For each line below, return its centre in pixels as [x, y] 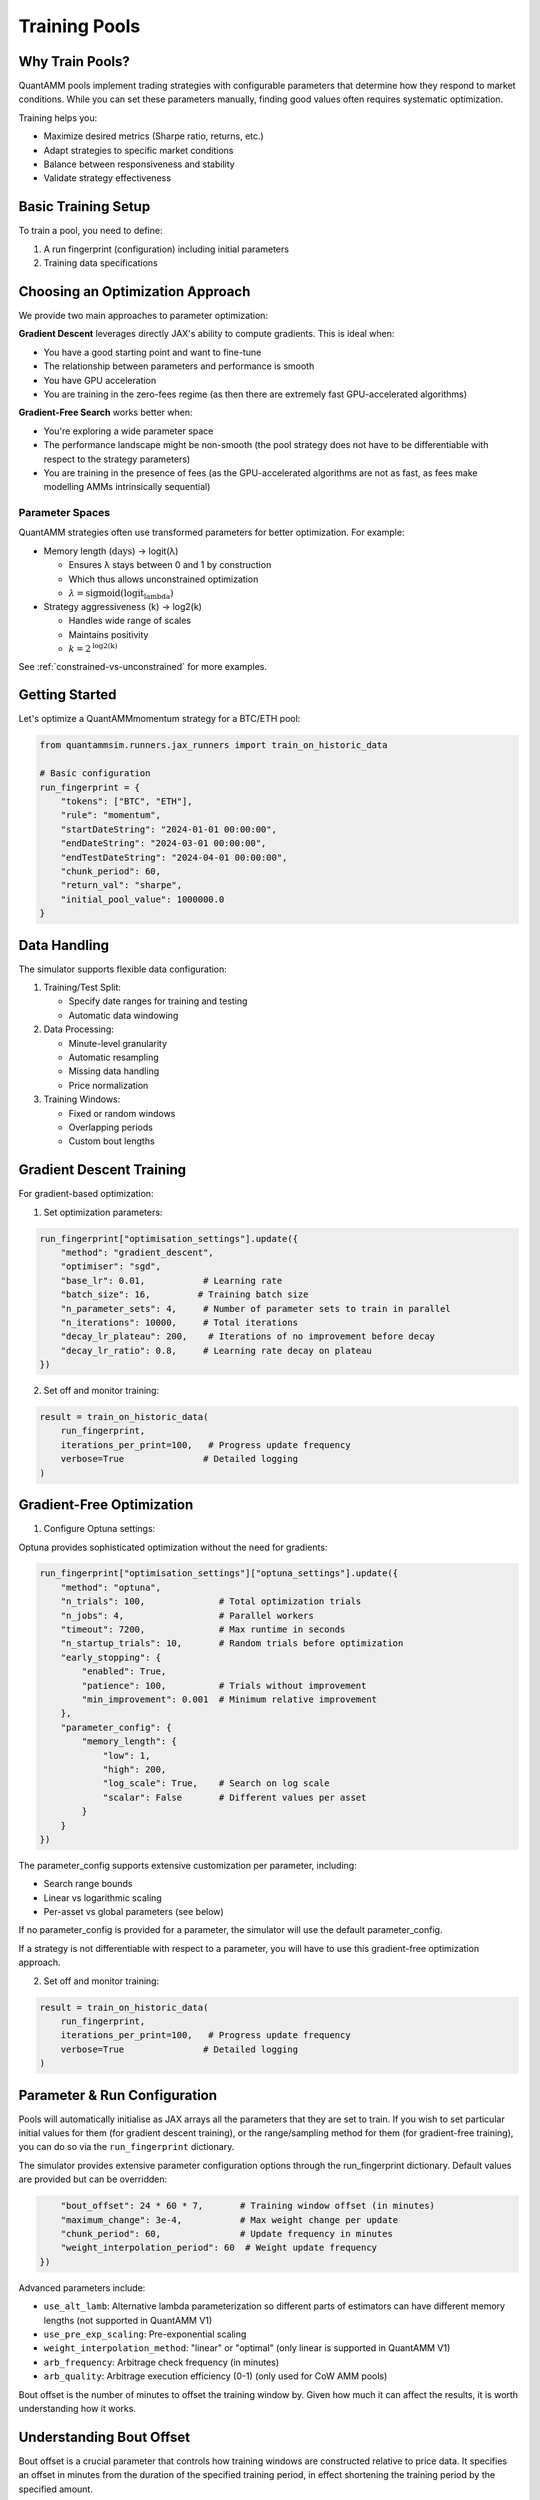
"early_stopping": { [111, 1657]
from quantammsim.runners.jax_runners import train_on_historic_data [213, 745]
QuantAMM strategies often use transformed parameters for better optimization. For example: [211, 532]
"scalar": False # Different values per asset [234, 1797]
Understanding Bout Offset [104, 2436]
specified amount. [56, 2489]
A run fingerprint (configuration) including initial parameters [166, 249]
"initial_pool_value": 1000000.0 [142, 899]
